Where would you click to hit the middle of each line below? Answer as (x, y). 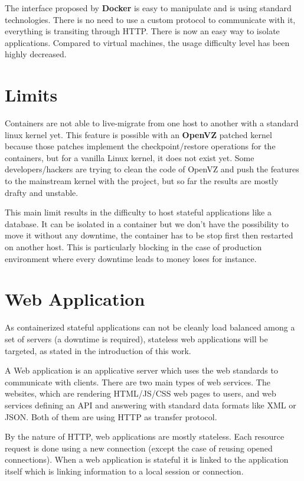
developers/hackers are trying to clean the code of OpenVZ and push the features (152, 169)
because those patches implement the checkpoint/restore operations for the (140, 146)
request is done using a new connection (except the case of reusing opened (139, 448)
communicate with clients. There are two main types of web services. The (138, 382)
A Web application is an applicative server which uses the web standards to (141, 370)
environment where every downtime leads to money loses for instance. (131, 258)
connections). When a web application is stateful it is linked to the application (147, 459)
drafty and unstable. (42, 192)
